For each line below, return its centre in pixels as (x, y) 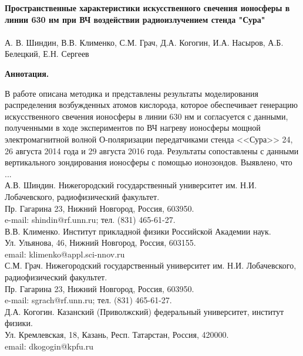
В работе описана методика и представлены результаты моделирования (132, 93)
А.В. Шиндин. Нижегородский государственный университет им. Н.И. (131, 185)
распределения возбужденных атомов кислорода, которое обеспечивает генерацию (151, 105)
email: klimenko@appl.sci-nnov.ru (65, 254)
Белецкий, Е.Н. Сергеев (47, 54)
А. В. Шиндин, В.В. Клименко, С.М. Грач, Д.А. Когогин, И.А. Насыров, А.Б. (144, 42)
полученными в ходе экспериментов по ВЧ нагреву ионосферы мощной (133, 128)
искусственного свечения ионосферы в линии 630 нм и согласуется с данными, (147, 116)
